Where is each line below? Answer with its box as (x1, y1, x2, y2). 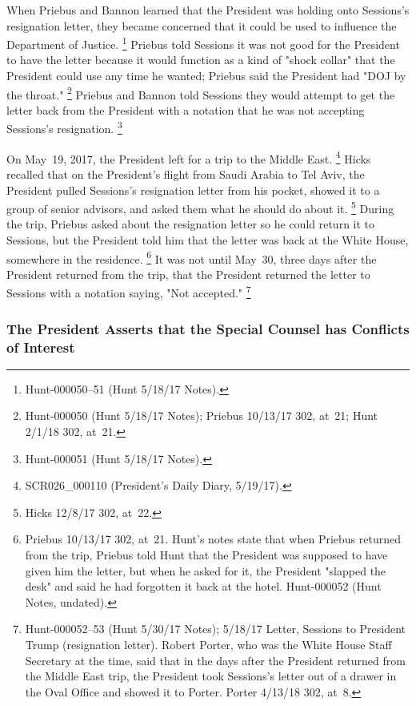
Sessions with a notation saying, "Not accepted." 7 (6, 282, 251, 301)
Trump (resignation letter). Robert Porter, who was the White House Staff (25, 635, 392, 652)
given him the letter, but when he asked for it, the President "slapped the (25, 562, 386, 579)
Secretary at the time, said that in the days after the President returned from (25, 652, 406, 668)
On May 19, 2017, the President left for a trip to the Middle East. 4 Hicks (6, 147, 371, 167)
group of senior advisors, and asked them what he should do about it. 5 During (6, 198, 394, 216)
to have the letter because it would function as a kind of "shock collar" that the (6, 51, 395, 68)
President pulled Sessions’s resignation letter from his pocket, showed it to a (6, 181, 380, 198)
